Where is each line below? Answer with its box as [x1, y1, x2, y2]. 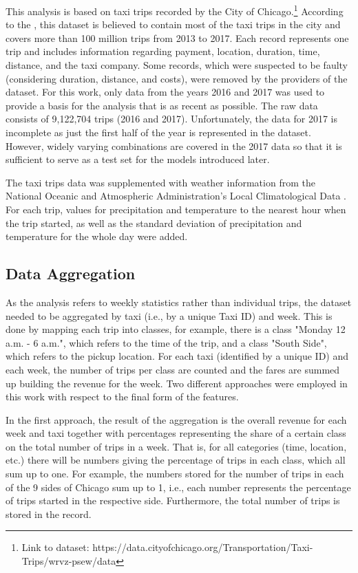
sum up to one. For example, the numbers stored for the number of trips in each [6, 466, 344, 481]
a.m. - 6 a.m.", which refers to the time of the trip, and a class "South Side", [6, 335, 327, 349]
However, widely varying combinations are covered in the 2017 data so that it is [6, 138, 342, 153]
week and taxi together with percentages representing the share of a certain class [6, 426, 346, 440]
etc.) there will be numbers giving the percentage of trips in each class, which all [6, 453, 346, 467]
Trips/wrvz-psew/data [21, 554, 116, 568]
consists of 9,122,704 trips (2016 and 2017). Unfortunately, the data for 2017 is [6, 111, 337, 126]
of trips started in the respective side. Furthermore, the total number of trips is [6, 493, 340, 508]
